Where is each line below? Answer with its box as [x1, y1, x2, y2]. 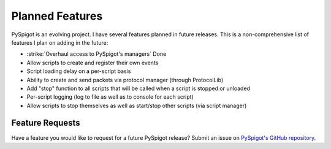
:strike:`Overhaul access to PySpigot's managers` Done [26, 50, 167, 58]
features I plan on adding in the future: [11, 39, 108, 46]
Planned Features [11, 9, 103, 23]
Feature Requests [11, 118, 80, 128]
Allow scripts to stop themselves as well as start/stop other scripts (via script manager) [26, 102, 247, 109]
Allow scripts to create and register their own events [26, 59, 159, 66]
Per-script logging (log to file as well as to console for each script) [26, 93, 194, 101]
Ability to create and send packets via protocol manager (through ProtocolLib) [26, 76, 224, 83]
